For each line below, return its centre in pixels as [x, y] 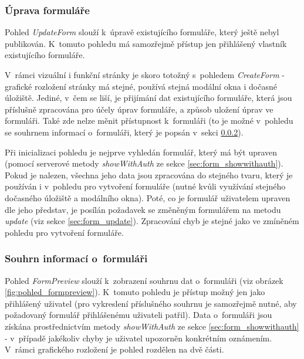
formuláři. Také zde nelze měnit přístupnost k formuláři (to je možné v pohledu [149, 121]
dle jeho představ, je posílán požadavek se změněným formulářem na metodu [143, 209]
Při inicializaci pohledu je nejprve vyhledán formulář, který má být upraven [141, 152]
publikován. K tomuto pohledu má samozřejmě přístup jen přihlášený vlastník [146, 43]
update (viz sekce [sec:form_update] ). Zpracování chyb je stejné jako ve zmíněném [152, 221]
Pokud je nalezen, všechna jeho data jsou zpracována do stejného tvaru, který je [149, 175]
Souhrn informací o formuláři [76, 258]
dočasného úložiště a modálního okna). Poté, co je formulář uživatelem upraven [148, 197]
